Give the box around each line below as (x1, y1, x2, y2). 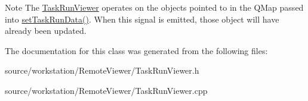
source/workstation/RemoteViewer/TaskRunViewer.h (5, 64, 199, 77)
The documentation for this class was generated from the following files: (5, 44, 268, 56)
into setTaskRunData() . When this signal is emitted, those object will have (5, 12, 279, 25)
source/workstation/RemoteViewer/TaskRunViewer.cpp (5, 84, 208, 96)
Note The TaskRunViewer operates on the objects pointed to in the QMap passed (5, 1, 304, 13)
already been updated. (5, 24, 87, 37)
